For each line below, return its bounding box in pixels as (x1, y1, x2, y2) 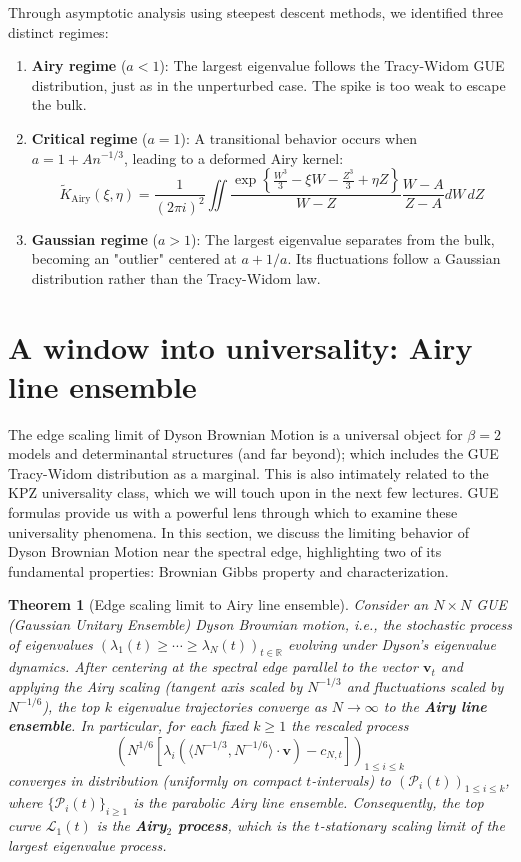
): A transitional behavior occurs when (180, 127, 417, 148)
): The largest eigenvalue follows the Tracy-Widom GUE (159, 55, 505, 76)
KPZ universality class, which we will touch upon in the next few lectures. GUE (8, 482, 499, 503)
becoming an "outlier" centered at (31, 248, 237, 269)
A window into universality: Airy (8, 326, 473, 367)
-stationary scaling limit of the (319, 815, 505, 836)
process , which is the (177, 815, 310, 836)
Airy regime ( (31, 55, 127, 76)
